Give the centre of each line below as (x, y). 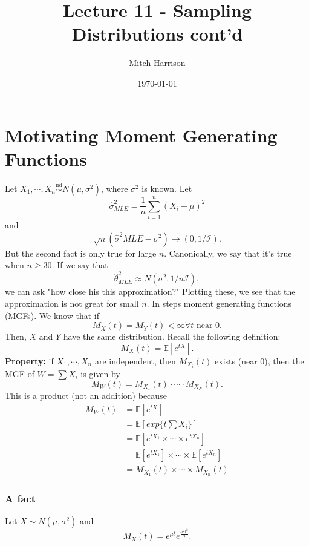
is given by (100, 373)
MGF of (20, 373)
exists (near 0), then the (259, 360)
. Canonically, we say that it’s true (228, 253)
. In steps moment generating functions (219, 304)
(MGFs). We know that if (52, 315)
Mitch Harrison (157, 63)
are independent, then (135, 360)
